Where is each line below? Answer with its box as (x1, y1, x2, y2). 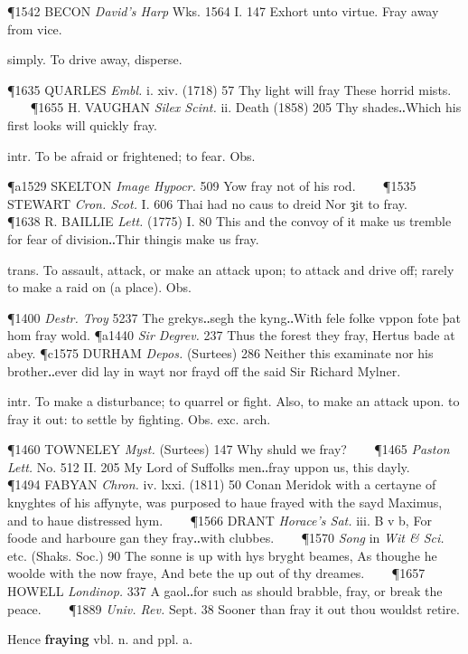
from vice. (7, 19, 62, 38)
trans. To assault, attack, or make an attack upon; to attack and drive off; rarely (7, 260, 454, 279)
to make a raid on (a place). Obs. (7, 278, 192, 297)
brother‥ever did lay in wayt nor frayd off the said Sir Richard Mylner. (7, 361, 401, 380)
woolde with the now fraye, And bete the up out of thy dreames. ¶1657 (7, 564, 426, 583)
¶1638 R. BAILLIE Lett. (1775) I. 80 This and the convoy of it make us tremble (7, 212, 452, 231)
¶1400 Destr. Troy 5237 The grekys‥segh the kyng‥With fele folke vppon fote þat (7, 308, 462, 327)
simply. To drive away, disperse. (7, 50, 183, 69)
